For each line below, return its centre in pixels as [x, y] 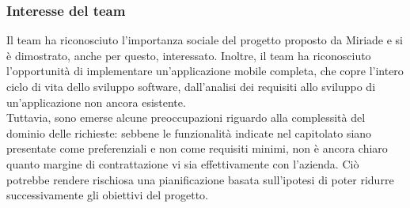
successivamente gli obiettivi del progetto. [107, 195]
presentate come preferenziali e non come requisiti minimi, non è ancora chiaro [197, 148]
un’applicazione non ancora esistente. [96, 102]
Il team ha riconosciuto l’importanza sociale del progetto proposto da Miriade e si [205, 40]
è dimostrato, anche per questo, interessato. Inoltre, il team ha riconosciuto [189, 55]
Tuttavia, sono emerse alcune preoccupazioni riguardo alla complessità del [186, 117]
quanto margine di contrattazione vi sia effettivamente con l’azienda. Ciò [183, 163]
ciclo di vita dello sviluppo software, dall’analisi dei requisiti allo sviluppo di [191, 86]
